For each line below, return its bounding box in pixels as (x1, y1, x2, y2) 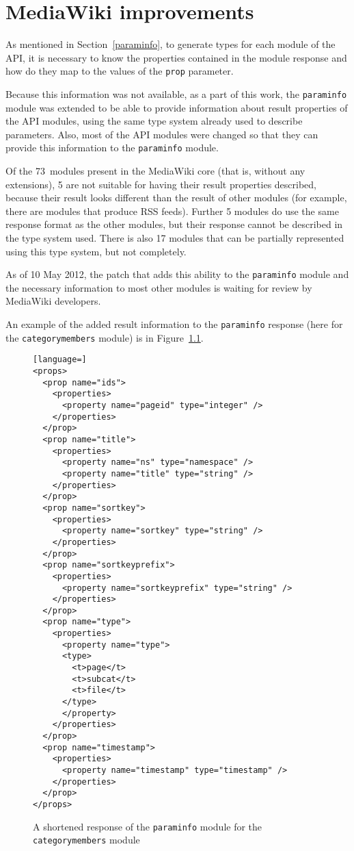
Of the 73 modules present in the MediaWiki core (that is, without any (5, 164, 305, 178)
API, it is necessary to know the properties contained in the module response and (5, 50, 347, 64)
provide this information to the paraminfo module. (5, 140, 219, 155)
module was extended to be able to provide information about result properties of (5, 100, 348, 114)
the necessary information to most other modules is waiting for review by (5, 280, 312, 294)
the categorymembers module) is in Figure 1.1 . (5, 330, 204, 344)
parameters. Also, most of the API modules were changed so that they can (5, 127, 318, 141)
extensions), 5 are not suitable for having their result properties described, (5, 177, 316, 191)
